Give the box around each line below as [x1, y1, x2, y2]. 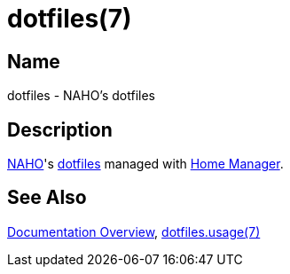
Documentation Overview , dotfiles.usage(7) [7, 223, 261, 239]
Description [7, 118, 113, 141]
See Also [7, 186, 87, 209]
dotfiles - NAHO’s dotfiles [7, 88, 155, 104]
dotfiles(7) [7, 4, 132, 34]
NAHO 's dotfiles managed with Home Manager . [7, 156, 284, 172]
